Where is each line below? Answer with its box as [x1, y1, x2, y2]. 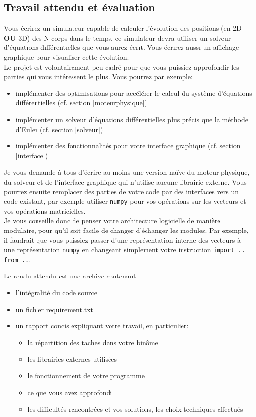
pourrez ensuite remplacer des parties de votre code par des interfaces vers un [4, 186, 239, 196]
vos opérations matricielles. [4, 205, 86, 216]
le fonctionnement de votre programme [27, 371, 145, 381]
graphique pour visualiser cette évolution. [4, 51, 129, 62]
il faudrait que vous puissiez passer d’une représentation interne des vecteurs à [4, 234, 241, 245]
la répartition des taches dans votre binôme [27, 337, 158, 347]
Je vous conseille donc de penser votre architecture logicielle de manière [4, 215, 220, 226]
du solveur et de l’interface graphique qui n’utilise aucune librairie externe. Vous [4, 176, 247, 186]
